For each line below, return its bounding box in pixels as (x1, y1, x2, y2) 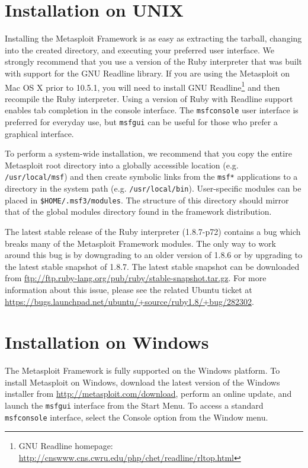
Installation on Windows (5, 330, 209, 354)
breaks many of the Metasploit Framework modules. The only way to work (5, 237, 276, 249)
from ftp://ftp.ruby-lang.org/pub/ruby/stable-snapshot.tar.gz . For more (5, 272, 267, 284)
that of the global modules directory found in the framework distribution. (5, 205, 272, 218)
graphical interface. (5, 127, 74, 139)
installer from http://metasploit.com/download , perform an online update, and (5, 387, 292, 400)
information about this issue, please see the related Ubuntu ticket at (5, 283, 252, 295)
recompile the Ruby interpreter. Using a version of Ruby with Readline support (5, 92, 293, 104)
